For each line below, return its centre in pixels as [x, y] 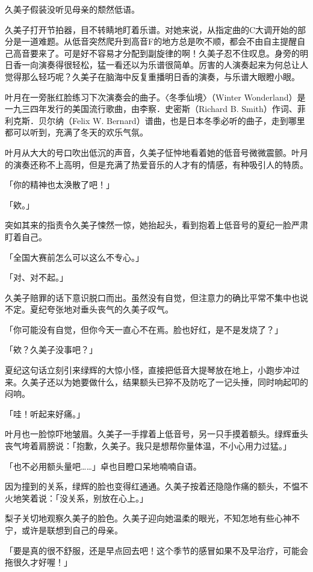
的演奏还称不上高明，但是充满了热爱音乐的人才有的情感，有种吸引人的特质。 [156, 164]
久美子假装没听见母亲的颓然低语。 [72, 9]
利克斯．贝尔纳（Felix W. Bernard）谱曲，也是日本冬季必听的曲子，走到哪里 [155, 120]
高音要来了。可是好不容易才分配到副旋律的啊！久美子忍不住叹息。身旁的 [156, 53]
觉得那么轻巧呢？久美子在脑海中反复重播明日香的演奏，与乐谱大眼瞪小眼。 [152, 76]
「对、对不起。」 [36, 277]
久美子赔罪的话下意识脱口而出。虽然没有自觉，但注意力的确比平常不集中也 [152, 297]
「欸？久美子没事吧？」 [51, 350]
